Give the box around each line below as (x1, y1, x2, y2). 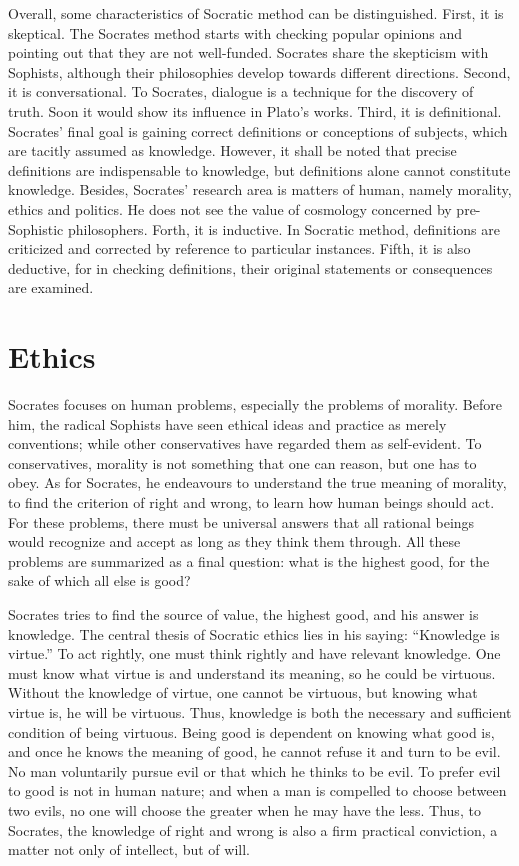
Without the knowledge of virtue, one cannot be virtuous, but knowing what (8, 682, 478, 703)
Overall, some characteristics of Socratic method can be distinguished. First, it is (8, 3, 504, 23)
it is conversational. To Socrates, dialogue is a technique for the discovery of (8, 81, 474, 102)
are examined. (8, 277, 94, 298)
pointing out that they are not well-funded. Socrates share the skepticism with (8, 42, 489, 63)
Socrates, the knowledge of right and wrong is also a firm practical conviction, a (8, 819, 498, 840)
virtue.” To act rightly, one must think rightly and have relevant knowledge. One (8, 643, 501, 664)
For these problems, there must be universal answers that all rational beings (8, 511, 475, 532)
